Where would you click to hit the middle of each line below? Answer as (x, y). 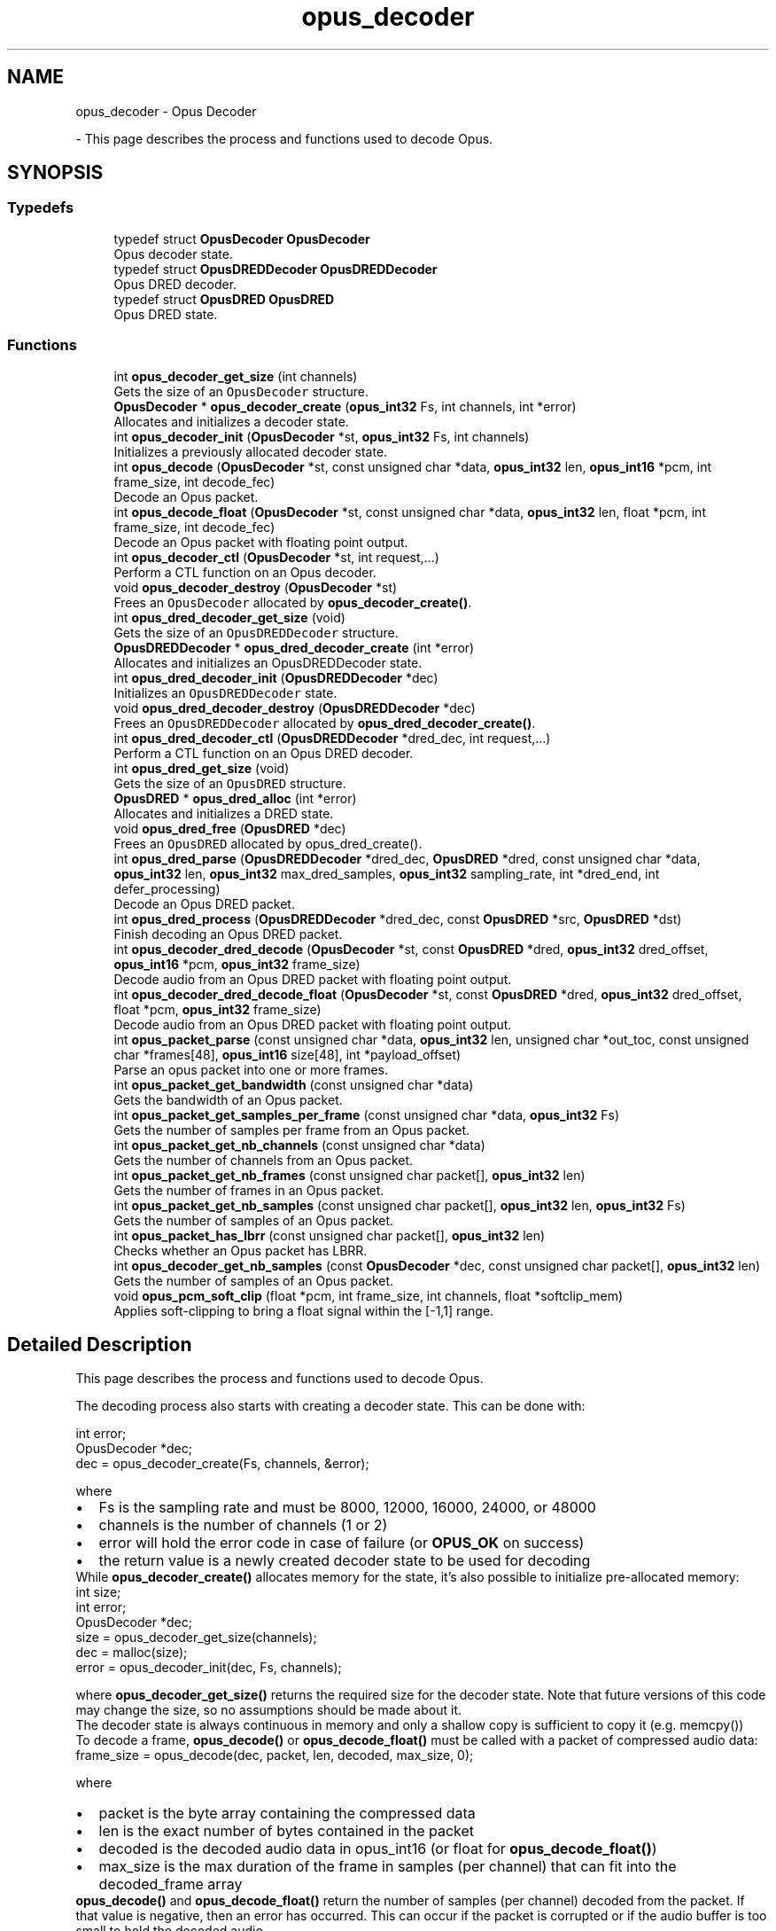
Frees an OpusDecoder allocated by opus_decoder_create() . (293, 602)
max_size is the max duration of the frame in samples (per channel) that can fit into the (388, 1867)
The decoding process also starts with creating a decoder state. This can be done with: (330, 1406)
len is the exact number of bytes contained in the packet (287, 1831)
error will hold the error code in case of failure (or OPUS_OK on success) (341, 1543)
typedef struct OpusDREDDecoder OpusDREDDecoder (275, 269)
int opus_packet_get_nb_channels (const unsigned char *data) (299, 1145)
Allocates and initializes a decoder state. (231, 421)
